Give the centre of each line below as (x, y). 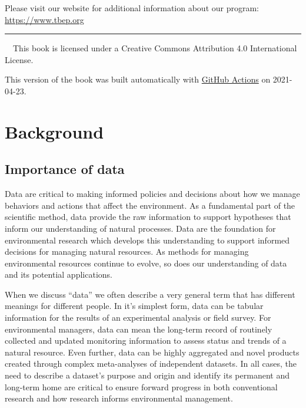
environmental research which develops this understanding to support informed (147, 240)
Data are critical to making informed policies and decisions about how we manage (152, 194)
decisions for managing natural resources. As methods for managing (127, 251)
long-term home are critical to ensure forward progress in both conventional (141, 386)
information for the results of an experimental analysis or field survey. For (138, 317)
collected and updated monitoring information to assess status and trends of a (146, 340)
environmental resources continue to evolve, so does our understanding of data (146, 263)
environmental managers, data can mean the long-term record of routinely (139, 329)
